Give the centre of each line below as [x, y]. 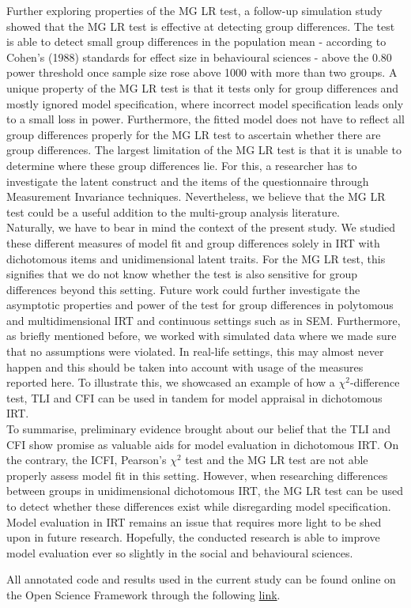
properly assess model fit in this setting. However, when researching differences [197, 475]
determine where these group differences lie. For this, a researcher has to [182, 165]
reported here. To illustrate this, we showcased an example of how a [171, 382]
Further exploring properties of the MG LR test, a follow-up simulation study [194, 10]
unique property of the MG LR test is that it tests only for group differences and [203, 87]
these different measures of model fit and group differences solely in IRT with [193, 242]
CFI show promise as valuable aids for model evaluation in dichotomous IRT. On [203, 444]
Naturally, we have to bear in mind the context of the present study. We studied [201, 227]
